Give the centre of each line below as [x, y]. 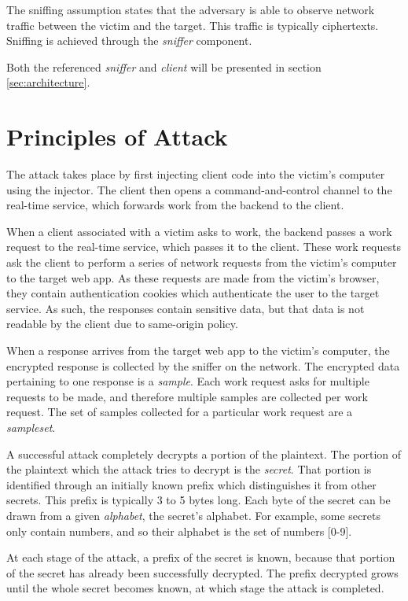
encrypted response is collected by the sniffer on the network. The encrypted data [203, 365]
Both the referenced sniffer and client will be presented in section [164, 66]
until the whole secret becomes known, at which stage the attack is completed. [195, 588]
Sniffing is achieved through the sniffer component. [129, 41]
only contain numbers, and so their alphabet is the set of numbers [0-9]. [179, 531]
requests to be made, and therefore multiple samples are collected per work [187, 396]
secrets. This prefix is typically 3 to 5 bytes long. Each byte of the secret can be [198, 500]
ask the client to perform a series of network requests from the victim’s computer [202, 262]
